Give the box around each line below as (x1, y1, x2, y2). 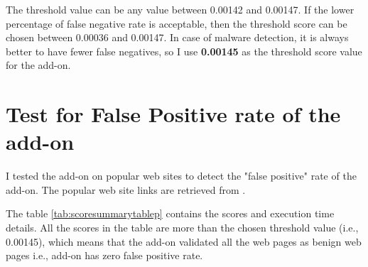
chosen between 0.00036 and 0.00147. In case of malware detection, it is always (6, 30, 349, 45)
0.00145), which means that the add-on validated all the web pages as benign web (6, 234, 362, 249)
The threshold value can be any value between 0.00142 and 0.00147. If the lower (6, 2, 355, 16)
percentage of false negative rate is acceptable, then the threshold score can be (6, 16, 347, 31)
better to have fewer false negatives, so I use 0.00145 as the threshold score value (6, 43, 362, 58)
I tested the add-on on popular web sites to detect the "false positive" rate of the (6, 168, 357, 183)
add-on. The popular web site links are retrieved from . (6, 182, 246, 197)
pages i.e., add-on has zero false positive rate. (6, 248, 203, 263)
